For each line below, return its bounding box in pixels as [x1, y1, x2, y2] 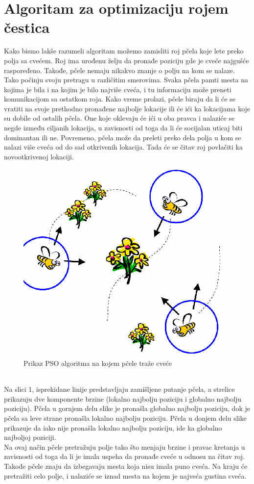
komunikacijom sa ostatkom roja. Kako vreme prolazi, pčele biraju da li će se [4, 94, 235, 104]
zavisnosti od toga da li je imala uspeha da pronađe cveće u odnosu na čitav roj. [4, 451, 245, 461]
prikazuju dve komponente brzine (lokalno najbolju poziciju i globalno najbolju [4, 393, 242, 404]
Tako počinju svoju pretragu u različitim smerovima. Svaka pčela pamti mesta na [4, 75, 248, 85]
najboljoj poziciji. [4, 432, 56, 442]
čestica [4, 17, 50, 37]
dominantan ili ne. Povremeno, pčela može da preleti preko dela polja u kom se [4, 132, 241, 142]
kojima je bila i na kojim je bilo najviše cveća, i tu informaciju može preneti [4, 84, 231, 94]
